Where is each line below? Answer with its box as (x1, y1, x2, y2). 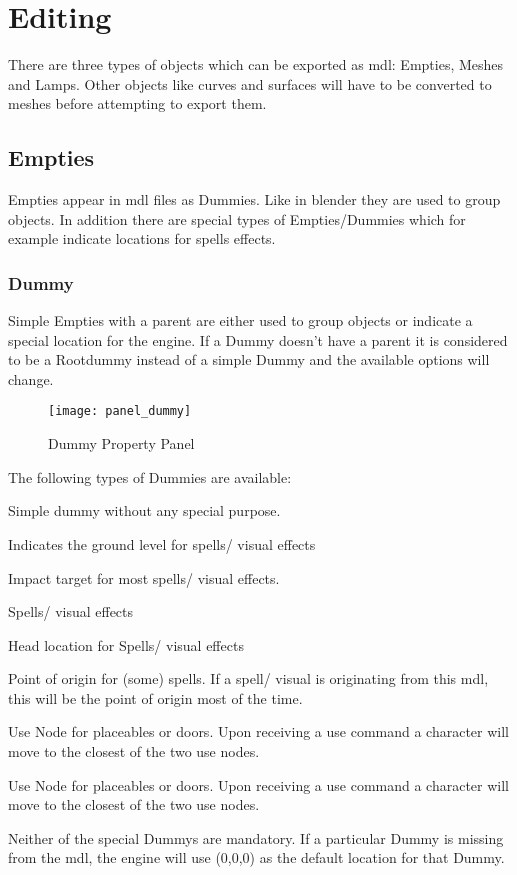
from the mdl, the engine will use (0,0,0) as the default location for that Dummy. (8, 847, 505, 868)
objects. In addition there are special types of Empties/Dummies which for (8, 208, 466, 229)
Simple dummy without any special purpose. (8, 500, 281, 521)
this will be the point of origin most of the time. (8, 687, 303, 708)
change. (8, 368, 54, 389)
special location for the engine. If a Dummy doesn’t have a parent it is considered (8, 329, 508, 350)
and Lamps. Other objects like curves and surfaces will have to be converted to (8, 73, 492, 94)
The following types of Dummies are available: (8, 466, 292, 487)
